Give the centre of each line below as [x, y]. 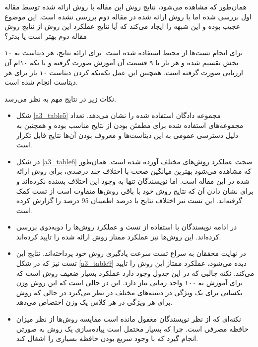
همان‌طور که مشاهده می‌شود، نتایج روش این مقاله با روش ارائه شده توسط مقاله [126, 6]
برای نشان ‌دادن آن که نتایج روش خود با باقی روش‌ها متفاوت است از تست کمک [135, 190]
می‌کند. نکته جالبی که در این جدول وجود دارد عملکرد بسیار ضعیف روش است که [135, 273]
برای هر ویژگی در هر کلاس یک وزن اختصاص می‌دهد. [94, 302]
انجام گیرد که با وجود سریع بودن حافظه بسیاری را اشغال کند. [107, 338]
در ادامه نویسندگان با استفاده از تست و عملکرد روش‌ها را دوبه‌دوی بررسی [127, 227]
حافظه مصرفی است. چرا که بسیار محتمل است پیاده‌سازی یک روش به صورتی [132, 328]
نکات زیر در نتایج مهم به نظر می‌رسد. [61, 98]
